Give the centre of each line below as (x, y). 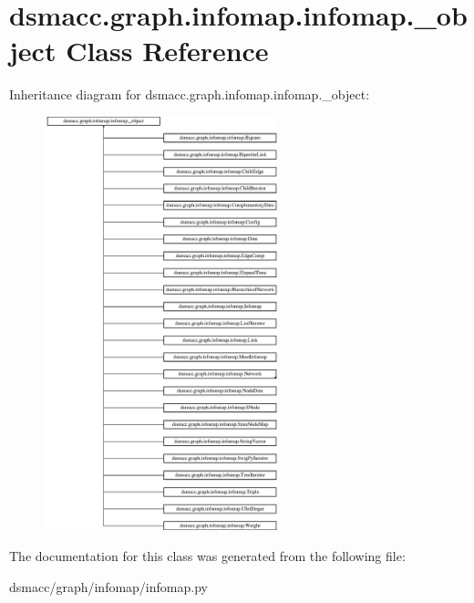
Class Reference (167, 51)
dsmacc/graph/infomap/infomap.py (108, 586)
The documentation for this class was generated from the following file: (207, 556)
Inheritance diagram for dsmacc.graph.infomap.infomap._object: (190, 94)
